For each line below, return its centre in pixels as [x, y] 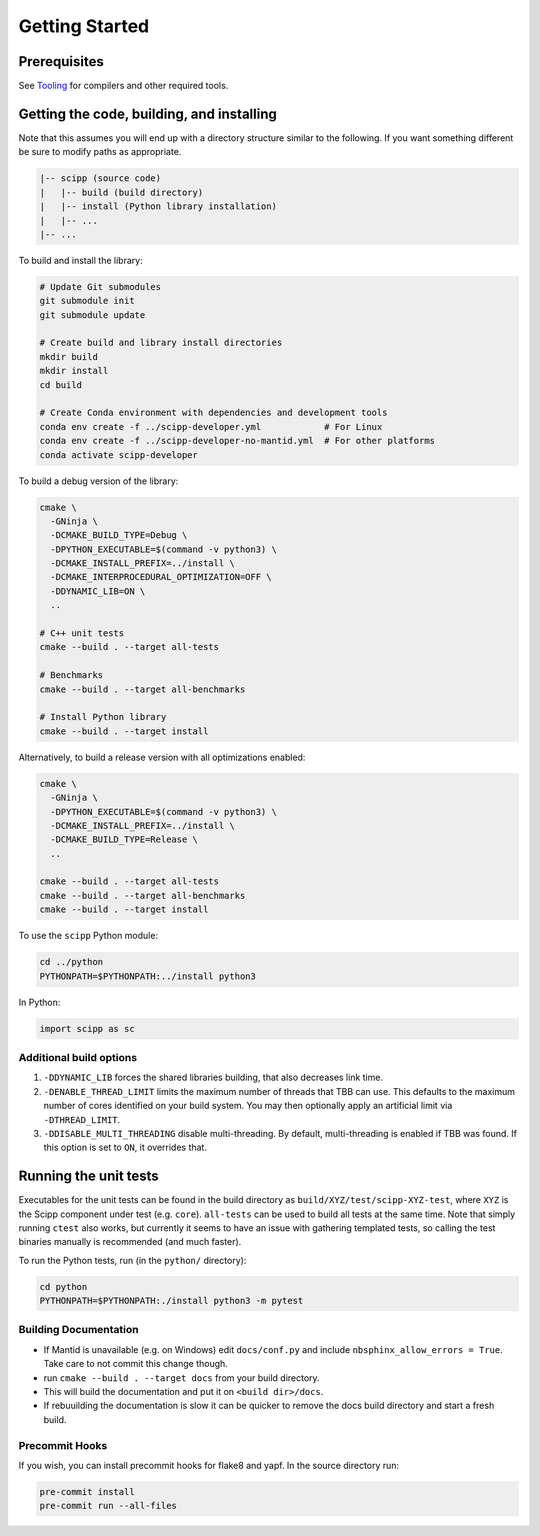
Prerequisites [61, 61]
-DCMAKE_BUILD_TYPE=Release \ [124, 839]
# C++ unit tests [82, 633]
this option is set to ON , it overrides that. [125, 1147]
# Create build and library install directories [161, 343]
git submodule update [92, 314]
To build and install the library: [81, 260]
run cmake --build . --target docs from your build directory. [181, 1377]
